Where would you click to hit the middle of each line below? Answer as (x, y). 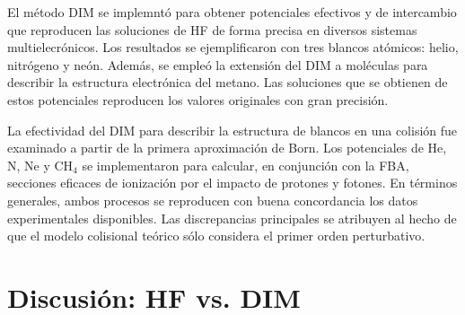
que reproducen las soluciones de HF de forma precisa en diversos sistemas (212, 29)
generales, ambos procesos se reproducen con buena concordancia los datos (213, 200)
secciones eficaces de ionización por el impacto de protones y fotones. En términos (232, 183)
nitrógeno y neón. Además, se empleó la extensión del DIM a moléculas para (218, 64)
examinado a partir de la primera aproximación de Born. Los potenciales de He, (227, 148)
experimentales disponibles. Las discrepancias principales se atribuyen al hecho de (232, 218)
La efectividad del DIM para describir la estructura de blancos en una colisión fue (232, 130)
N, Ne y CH (40, 165)
